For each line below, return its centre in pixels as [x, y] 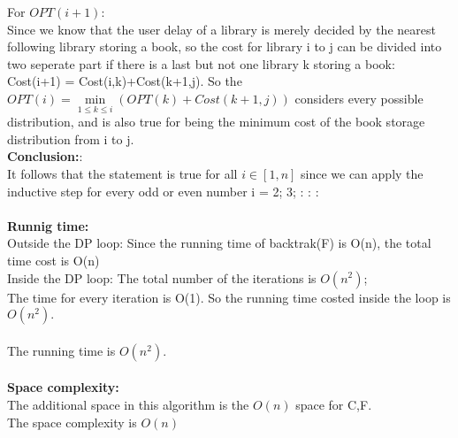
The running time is [61, 350]
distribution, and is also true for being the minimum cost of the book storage [216, 122]
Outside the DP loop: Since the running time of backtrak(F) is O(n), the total [219, 243]
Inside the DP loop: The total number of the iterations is [162, 277]
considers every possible [359, 98]
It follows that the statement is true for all [122, 173]
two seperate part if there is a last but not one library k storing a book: [201, 63]
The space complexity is [72, 422]
